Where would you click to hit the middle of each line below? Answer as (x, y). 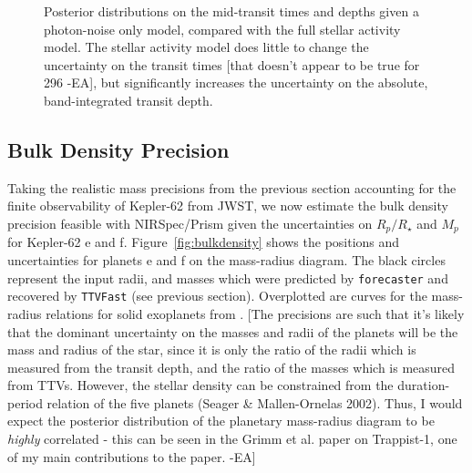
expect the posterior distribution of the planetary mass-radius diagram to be (221, 421)
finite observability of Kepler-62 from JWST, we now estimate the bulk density (228, 206)
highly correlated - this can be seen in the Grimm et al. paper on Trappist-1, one (232, 439)
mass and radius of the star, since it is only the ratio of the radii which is (212, 350)
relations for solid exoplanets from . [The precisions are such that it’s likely (255, 313)
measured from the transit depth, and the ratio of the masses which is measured (231, 367)
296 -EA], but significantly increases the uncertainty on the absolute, (236, 82)
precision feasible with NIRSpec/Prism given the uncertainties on (190, 223)
